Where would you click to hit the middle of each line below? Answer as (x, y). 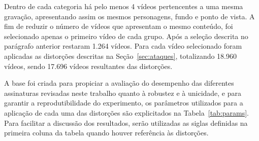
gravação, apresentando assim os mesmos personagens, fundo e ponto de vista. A (129, 16)
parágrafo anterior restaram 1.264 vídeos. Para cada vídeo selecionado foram (123, 46)
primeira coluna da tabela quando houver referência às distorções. (106, 133)
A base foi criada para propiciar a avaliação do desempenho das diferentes (119, 83)
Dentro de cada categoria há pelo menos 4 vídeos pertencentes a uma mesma (124, 6)
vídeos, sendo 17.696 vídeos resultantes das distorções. (88, 66)
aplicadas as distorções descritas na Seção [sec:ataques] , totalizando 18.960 (121, 56)
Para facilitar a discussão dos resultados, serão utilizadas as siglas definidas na (126, 122)
